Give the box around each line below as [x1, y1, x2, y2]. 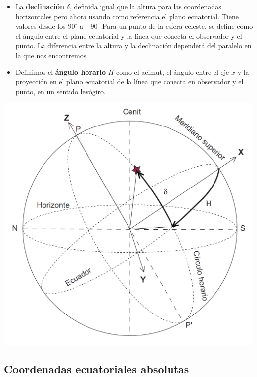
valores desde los [15, 21, 66, 31]
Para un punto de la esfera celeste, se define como [102, 21, 253, 31]
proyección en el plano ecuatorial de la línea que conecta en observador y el [15, 76, 244, 87]
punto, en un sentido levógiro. [15, 86, 106, 96]
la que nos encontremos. [15, 50, 88, 60]
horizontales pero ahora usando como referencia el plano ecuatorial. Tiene [15, 11, 239, 21]
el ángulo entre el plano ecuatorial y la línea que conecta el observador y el [15, 30, 242, 41]
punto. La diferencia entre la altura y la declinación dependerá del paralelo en [15, 40, 252, 51]
